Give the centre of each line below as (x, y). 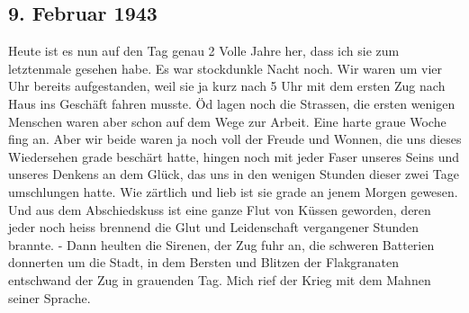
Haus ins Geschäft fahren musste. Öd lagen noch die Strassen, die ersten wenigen (232, 103)
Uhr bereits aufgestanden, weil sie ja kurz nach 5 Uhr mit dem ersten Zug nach (227, 86)
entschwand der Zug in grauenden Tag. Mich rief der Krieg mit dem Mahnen (220, 279)
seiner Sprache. (50, 297)
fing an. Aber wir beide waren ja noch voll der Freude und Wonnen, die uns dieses (235, 139)
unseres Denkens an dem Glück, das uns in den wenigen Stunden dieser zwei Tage (234, 174)
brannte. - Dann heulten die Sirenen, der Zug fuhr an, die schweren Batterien (221, 244)
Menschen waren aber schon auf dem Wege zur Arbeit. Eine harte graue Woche (227, 121)
